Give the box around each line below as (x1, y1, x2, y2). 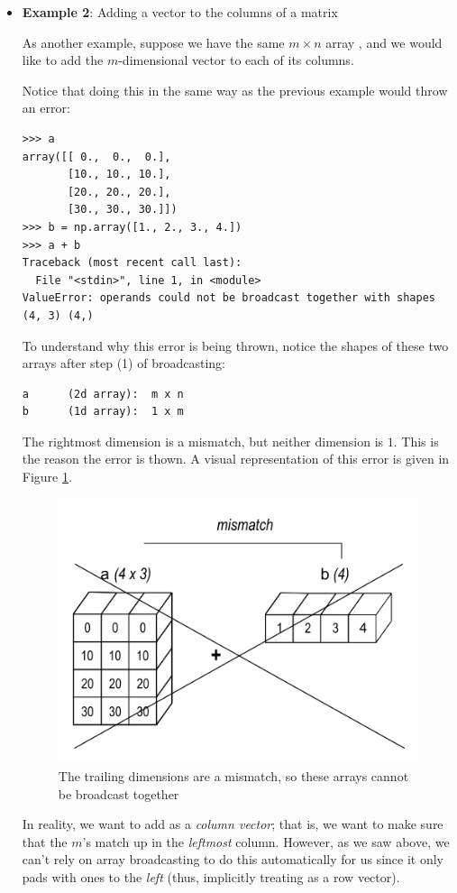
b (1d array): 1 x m (22, 405, 184, 419)
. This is (393, 431, 439, 450)
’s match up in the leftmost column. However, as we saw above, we (82, 832, 450, 851)
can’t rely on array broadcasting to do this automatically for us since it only (22, 850, 443, 869)
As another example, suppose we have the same (22, 32, 285, 51)
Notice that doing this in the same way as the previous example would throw (22, 80, 448, 99)
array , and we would (325, 32, 443, 51)
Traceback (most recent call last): (22, 256, 242, 270)
